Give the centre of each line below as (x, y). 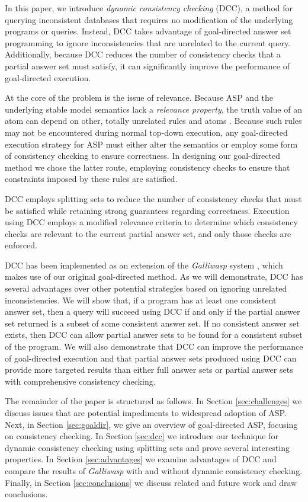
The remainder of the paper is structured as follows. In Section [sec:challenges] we (153, 401)
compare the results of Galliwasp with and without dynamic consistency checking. (154, 470)
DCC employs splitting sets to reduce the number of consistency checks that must (153, 198)
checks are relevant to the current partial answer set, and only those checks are (148, 233)
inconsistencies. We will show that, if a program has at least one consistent (141, 300)
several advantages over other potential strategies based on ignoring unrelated (146, 288)
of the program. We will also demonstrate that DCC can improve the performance (154, 346)
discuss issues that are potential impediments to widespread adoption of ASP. (146, 413)
